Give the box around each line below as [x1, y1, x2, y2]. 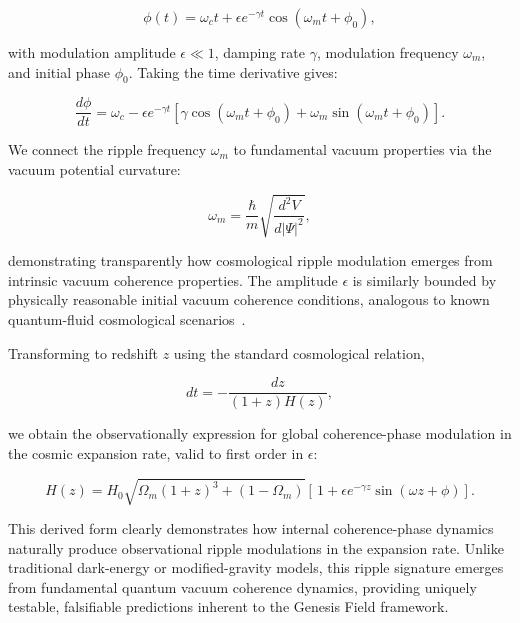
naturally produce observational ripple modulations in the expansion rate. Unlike [8, 537, 504, 558]
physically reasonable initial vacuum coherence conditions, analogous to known [8, 289, 490, 310]
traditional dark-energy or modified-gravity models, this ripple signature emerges [8, 557, 504, 578]
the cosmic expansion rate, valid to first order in [8, 442, 304, 463]
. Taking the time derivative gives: [128, 61, 338, 82]
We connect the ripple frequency [8, 139, 207, 160]
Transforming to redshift [8, 342, 159, 363]
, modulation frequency [316, 42, 459, 62]
